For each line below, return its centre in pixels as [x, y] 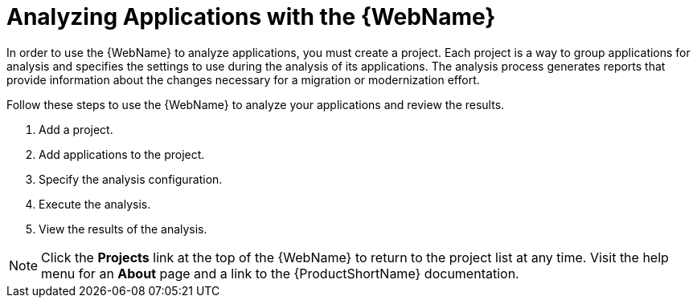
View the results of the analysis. [123, 229]
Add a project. [76, 129]
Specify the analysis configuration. [131, 179]
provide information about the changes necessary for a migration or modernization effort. [243, 79]
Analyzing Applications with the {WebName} [251, 17]
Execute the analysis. [95, 204]
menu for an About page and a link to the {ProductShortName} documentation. [280, 273]
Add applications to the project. [122, 154]
